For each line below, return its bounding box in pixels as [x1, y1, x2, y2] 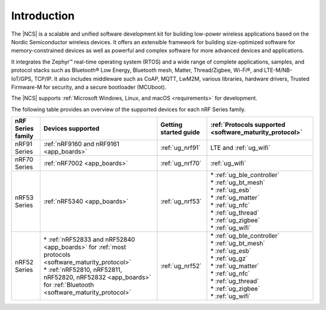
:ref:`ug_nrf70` [160, 159, 202, 167]
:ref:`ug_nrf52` [160, 262, 202, 270]
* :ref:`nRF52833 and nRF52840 [43, 236, 135, 244]
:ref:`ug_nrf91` [160, 144, 201, 152]
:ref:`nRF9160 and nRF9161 [43, 140, 120, 148]
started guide [160, 128, 200, 137]
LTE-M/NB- [264, 66, 293, 74]
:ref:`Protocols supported [210, 121, 286, 129]
